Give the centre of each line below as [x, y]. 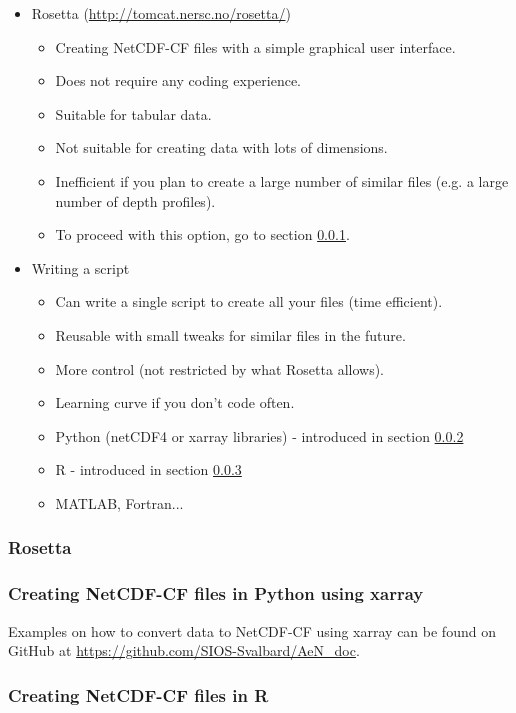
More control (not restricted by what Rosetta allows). [219, 368]
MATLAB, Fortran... [119, 502]
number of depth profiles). [135, 200]
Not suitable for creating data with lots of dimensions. [221, 147]
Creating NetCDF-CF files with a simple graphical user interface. [255, 46]
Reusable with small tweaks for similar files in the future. [230, 334]
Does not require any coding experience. [178, 80]
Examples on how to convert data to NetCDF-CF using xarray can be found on [252, 630]
